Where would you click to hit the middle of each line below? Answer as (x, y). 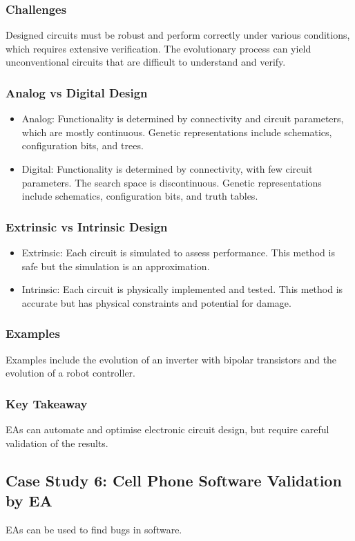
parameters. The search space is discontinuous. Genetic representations (172, 182)
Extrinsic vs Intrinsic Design (87, 226)
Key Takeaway (47, 403)
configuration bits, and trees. (83, 145)
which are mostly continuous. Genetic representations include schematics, (177, 132)
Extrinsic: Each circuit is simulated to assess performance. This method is (178, 252)
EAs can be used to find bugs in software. (94, 529)
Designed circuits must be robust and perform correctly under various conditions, (178, 35)
